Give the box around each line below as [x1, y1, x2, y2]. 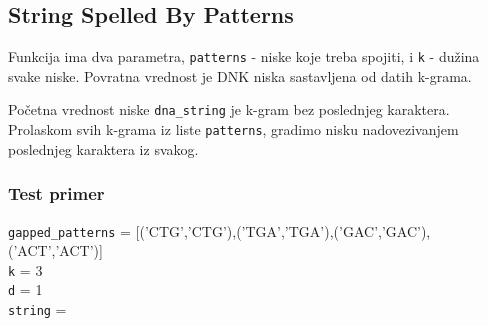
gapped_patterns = [8, 220, 131, 241]
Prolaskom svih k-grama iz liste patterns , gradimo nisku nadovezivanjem [8, 119, 459, 140]
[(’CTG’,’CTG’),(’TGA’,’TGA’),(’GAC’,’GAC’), [135, 220, 431, 241]
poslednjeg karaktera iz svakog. [8, 138, 199, 159]
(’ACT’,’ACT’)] [8, 240, 103, 261]
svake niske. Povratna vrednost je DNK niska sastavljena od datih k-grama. [8, 65, 472, 86]
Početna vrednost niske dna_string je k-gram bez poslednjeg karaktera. [8, 99, 450, 120]
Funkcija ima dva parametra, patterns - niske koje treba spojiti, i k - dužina [8, 46, 480, 67]
